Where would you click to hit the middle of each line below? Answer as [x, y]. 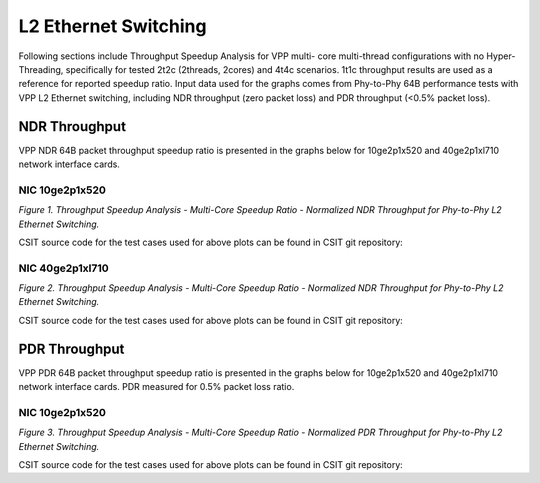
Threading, [41, 69]
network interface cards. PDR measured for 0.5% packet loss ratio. [156, 387]
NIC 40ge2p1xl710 [63, 268]
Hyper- [501, 56]
